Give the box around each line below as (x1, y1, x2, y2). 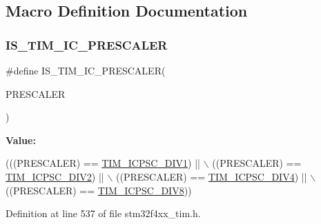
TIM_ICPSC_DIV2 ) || (6, 169, 104, 183)
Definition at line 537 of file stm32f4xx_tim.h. (6, 206, 201, 221)
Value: (6, 132, 36, 147)
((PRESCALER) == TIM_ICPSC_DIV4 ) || (116, 169, 307, 183)
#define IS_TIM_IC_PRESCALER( (6, 63, 166, 77)
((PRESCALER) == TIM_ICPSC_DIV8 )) (6, 183, 192, 197)
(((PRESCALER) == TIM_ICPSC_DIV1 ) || (6, 156, 200, 170)
